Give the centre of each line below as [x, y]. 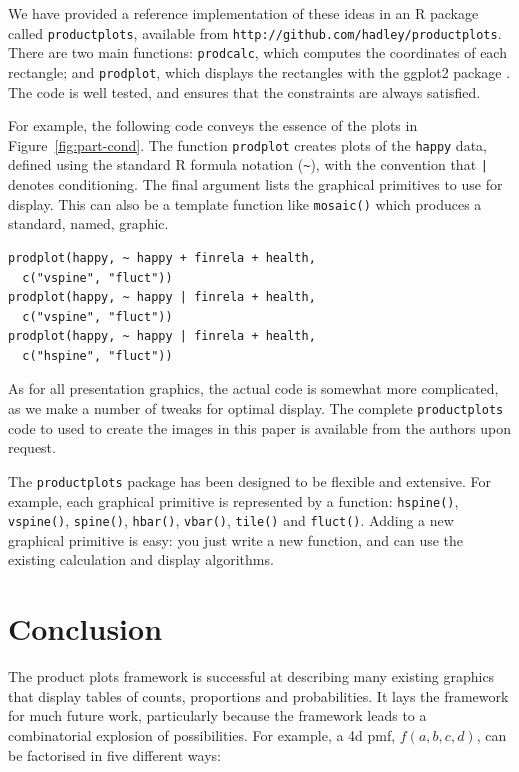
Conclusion [85, 628]
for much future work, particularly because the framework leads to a [217, 715]
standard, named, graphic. [88, 223]
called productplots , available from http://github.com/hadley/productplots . [255, 32]
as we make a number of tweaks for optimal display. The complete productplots [256, 408]
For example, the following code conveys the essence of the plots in [213, 125]
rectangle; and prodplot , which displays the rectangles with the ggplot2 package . [259, 71]
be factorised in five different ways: [114, 754]
